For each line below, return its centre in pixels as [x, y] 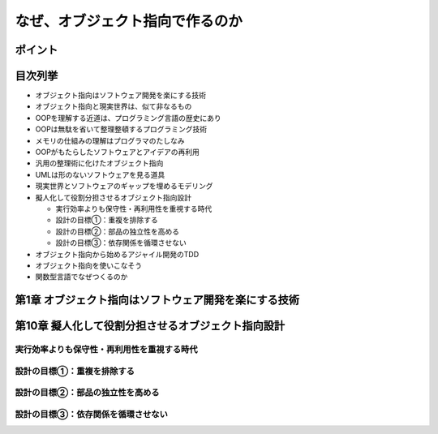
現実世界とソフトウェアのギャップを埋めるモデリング [124, 186]
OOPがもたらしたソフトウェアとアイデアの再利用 [118, 152]
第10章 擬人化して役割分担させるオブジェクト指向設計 [150, 326]
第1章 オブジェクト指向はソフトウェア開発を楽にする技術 [157, 300]
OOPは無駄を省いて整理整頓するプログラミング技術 [121, 129]
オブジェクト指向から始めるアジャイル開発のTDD [117, 254]
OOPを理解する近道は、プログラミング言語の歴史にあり [129, 118]
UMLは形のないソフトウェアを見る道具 [100, 174]
